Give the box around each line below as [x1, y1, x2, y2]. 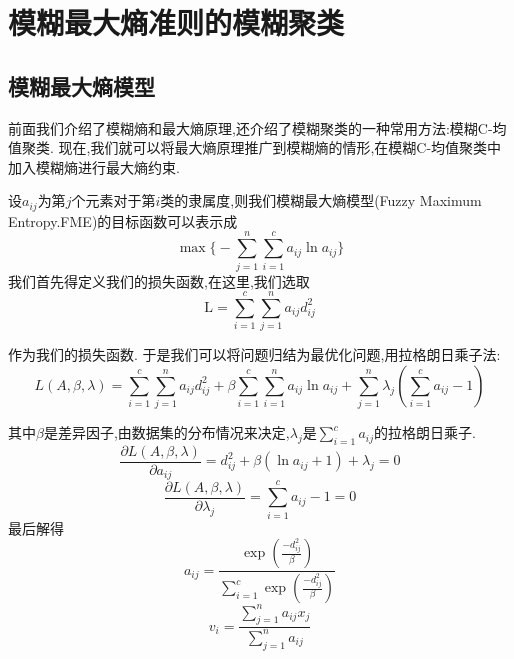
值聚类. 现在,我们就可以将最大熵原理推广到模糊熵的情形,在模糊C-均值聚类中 [8, 137, 502, 158]
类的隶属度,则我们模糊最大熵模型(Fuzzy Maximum [160, 190, 482, 211]
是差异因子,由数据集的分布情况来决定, [43, 422, 290, 443]
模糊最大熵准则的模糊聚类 [8, 2, 345, 43]
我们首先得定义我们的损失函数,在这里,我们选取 [8, 270, 310, 291]
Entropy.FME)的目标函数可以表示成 [8, 210, 238, 231]
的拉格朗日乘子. [374, 422, 476, 443]
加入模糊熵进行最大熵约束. [8, 156, 180, 177]
